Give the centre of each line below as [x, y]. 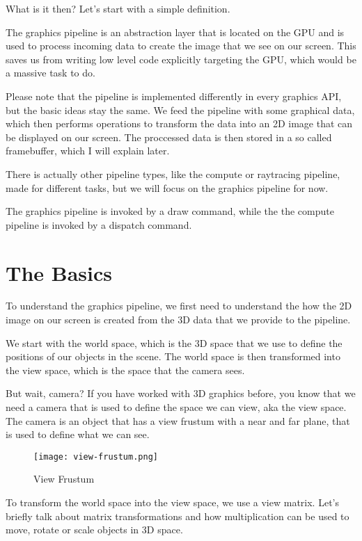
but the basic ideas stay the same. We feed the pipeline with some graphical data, [180, 110]
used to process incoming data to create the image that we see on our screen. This [181, 46]
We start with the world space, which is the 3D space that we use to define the [174, 342]
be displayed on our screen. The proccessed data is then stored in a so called [169, 137]
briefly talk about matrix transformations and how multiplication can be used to [178, 516]
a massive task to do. [50, 73]
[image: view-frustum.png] [96, 457]
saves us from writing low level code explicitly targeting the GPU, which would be [181, 59]
